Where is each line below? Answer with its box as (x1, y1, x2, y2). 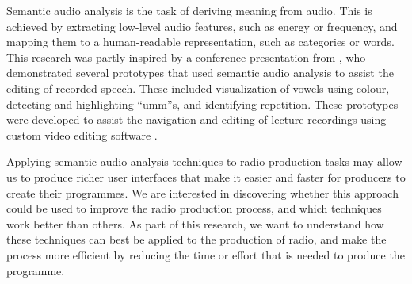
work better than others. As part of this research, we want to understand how (6, 215, 384, 232)
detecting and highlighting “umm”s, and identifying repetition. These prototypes (6, 95, 399, 112)
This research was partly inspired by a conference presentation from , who (6, 48, 366, 65)
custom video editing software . (6, 126, 158, 143)
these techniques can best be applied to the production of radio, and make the (6, 231, 387, 248)
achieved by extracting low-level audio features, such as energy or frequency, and (6, 17, 398, 34)
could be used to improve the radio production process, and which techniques (6, 200, 382, 217)
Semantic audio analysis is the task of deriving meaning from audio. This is (6, 2, 372, 18)
